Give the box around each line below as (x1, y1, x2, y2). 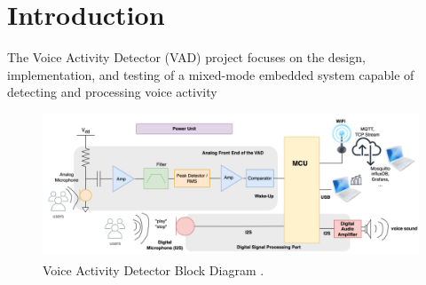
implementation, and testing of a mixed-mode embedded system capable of (7, 65, 414, 83)
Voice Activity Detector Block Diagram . (43, 260, 264, 279)
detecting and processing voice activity (7, 83, 217, 101)
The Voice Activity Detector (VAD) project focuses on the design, (7, 48, 366, 67)
